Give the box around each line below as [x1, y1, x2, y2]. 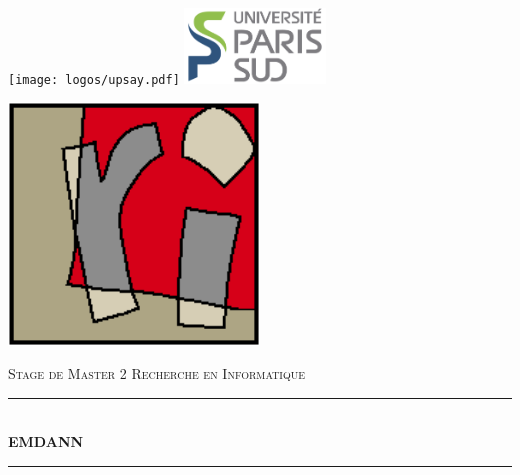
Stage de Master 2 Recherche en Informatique [8, 363, 306, 384]
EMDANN [8, 431, 84, 452]
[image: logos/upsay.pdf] [8, 72, 180, 87]
